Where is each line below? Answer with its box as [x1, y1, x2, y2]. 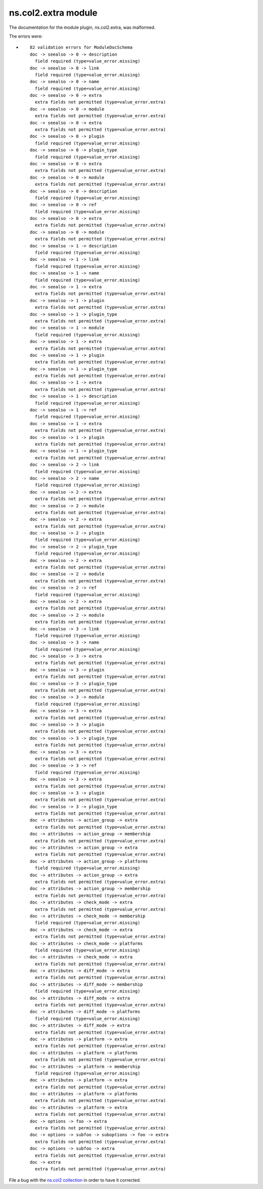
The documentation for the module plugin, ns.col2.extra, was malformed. [9, 24, 156, 30]
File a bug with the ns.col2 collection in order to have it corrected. [9, 1177, 141, 1183]
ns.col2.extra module [9, 7, 97, 18]
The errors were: [9, 33, 43, 39]
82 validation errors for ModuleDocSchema [30, 44, 133, 50]
